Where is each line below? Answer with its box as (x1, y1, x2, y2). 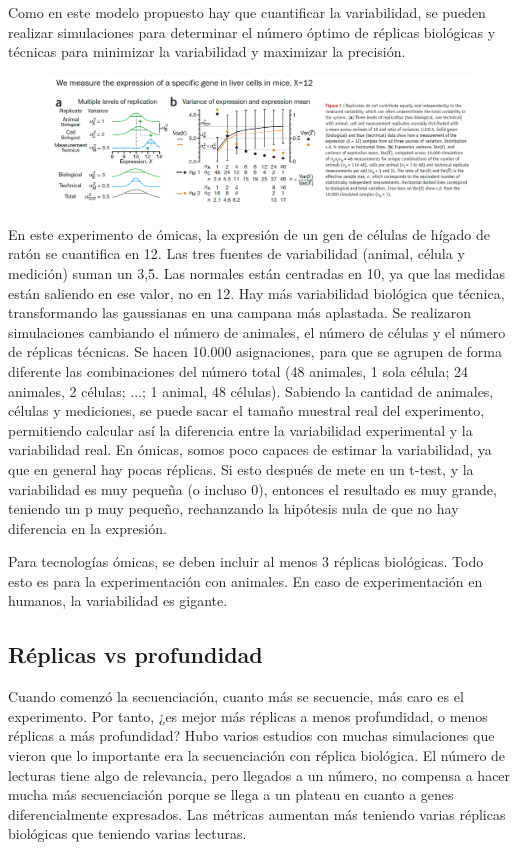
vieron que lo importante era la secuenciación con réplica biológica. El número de (8, 745, 506, 766)
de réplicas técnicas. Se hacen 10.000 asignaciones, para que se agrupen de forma (8, 341, 503, 362)
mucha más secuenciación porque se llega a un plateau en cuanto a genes (8, 784, 454, 805)
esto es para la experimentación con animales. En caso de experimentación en (8, 570, 483, 591)
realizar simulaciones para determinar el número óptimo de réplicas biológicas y (8, 21, 496, 42)
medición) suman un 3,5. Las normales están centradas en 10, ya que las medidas (8, 262, 505, 283)
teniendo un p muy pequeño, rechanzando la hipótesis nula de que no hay (8, 498, 459, 519)
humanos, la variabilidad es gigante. (8, 590, 228, 611)
